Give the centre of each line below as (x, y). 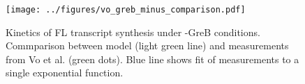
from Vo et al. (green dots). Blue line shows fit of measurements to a (152, 59)
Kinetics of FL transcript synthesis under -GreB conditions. (133, 32)
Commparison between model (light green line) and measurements (147, 45)
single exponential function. (65, 73)
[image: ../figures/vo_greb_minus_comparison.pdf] (126, 10)
